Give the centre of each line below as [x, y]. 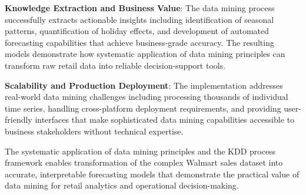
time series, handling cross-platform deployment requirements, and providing [143, 108]
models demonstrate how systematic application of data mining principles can [145, 54]
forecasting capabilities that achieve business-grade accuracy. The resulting [139, 42]
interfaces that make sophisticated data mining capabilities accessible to [165, 120]
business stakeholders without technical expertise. [94, 131]
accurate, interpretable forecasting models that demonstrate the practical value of [152, 174]
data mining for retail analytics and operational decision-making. [122, 185]
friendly [19, 120]
